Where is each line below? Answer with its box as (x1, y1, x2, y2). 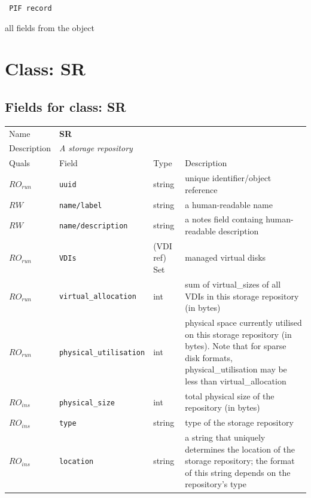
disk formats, (185, 351, 233, 363)
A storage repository (59, 142, 133, 154)
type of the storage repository (185, 416, 294, 429)
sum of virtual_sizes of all (185, 277, 281, 290)
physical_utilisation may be (185, 363, 287, 375)
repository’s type (185, 478, 246, 490)
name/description (59, 222, 128, 231)
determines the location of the (185, 442, 295, 455)
